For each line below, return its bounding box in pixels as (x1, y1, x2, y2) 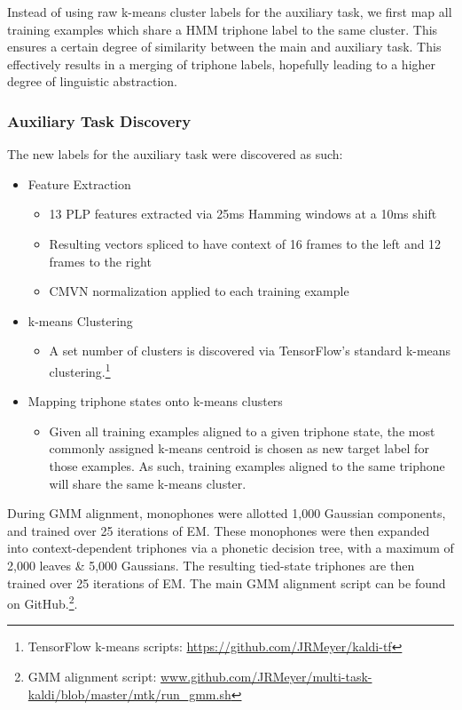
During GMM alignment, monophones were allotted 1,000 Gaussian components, (7, 504, 446, 523)
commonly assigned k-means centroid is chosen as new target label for (49, 439, 429, 458)
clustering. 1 (49, 359, 111, 380)
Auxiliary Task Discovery (7, 109, 192, 132)
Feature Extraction (27, 174, 131, 193)
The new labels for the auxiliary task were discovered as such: (7, 145, 343, 164)
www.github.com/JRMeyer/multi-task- (160, 666, 372, 685)
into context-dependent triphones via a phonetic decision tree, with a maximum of (7, 538, 454, 557)
